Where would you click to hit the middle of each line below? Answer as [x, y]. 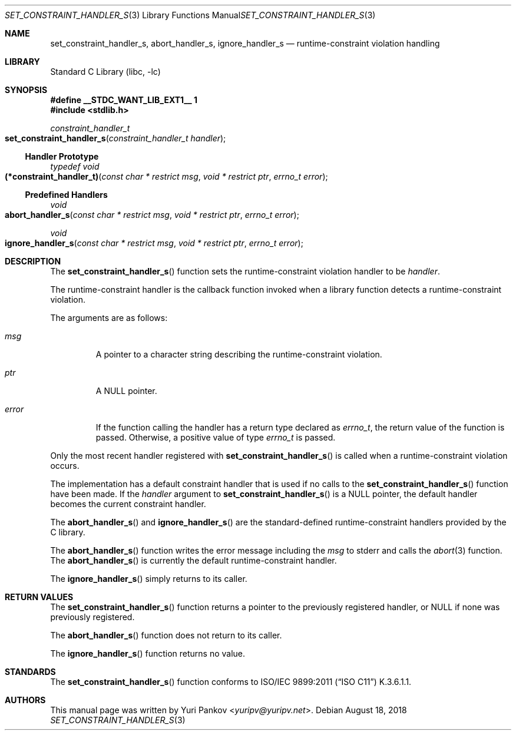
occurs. [65, 466]
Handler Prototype [62, 156]
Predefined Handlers [66, 195]
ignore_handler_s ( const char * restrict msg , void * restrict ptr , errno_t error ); [154, 243]
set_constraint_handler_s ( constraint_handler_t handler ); [115, 138]
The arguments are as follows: [109, 318]
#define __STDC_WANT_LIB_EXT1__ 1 [124, 100]
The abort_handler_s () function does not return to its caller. [166, 635]
